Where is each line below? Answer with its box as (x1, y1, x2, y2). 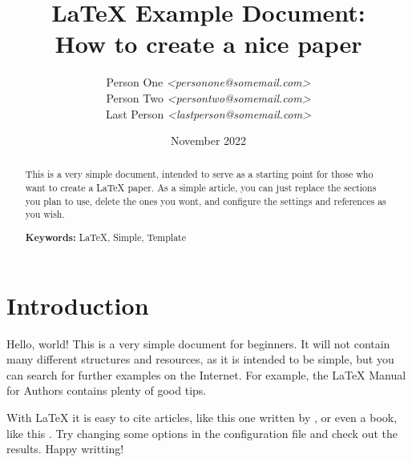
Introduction (6, 288, 149, 321)
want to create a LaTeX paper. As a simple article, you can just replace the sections (25, 181, 377, 195)
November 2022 (170, 132, 247, 149)
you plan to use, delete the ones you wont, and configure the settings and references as (25, 194, 386, 207)
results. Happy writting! (6, 440, 124, 457)
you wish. (25, 207, 65, 221)
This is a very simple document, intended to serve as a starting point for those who (25, 167, 374, 181)
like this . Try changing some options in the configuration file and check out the (6, 424, 398, 441)
